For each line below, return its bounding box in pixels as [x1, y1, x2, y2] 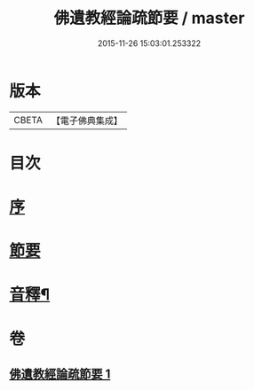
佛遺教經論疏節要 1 [9, 367, 111, 382]
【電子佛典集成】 [51, 114, 123, 127]
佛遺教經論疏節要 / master [53, 8, 245, 28]
